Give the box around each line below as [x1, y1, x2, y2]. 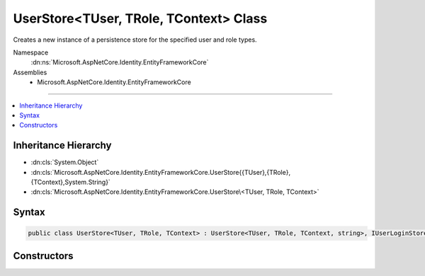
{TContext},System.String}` [30, 178, 111, 186]
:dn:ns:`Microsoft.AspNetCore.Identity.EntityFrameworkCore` [30, 58, 209, 67]
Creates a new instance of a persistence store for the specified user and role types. [13, 35, 258, 44]
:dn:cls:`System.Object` [30, 158, 99, 166]
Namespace [13, 48, 49, 57]
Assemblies [13, 68, 47, 76]
